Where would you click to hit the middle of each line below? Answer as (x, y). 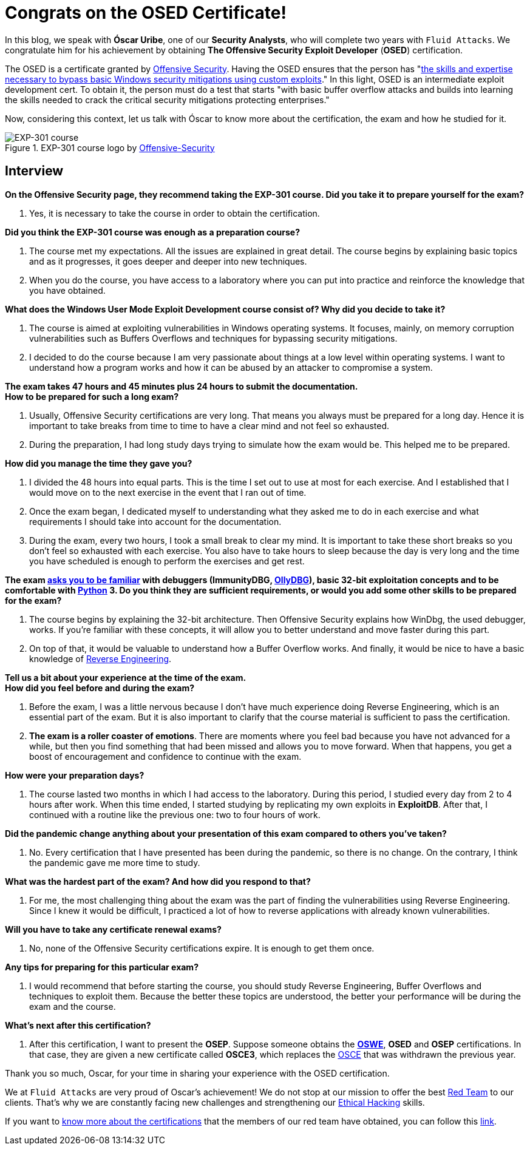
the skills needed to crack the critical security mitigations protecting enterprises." (167, 100)
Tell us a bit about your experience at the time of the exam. (126, 677)
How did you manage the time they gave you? (99, 463)
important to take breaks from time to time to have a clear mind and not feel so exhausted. (209, 425)
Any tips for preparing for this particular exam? (102, 967)
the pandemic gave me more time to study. (115, 862)
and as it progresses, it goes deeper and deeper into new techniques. (168, 261)
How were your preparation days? (75, 775)
